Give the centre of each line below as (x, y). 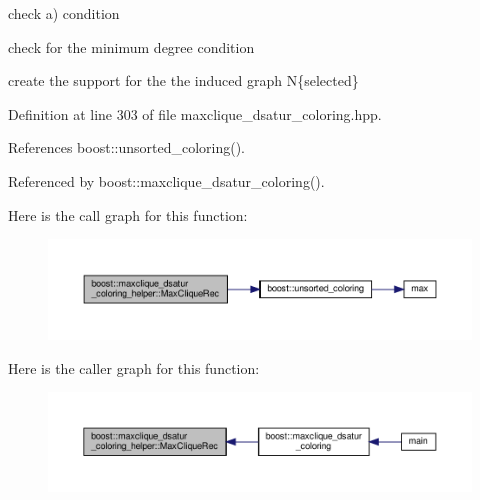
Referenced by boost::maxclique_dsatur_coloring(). (166, 180)
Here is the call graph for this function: (128, 214)
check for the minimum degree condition (131, 46)
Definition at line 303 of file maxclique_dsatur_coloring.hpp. (195, 113)
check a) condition (64, 13)
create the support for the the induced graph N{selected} (183, 80)
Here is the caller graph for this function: (134, 367)
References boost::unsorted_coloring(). (127, 147)
